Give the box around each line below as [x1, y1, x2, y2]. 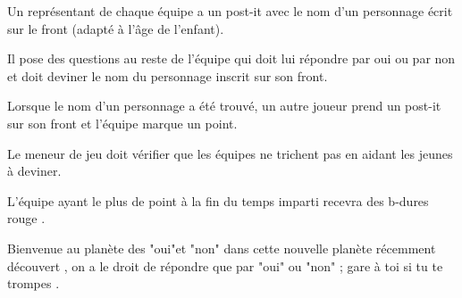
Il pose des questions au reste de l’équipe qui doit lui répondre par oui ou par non [7, 49, 456, 68]
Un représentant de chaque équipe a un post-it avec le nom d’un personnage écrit [7, 2, 453, 20]
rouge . [7, 209, 46, 228]
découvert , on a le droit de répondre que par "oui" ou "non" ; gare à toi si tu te [7, 256, 443, 275]
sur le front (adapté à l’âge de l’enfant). [7, 19, 224, 37]
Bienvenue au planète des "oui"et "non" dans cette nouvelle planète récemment [7, 238, 436, 257]
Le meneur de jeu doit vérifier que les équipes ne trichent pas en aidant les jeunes [7, 144, 453, 162]
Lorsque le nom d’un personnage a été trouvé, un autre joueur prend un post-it [7, 96, 441, 115]
